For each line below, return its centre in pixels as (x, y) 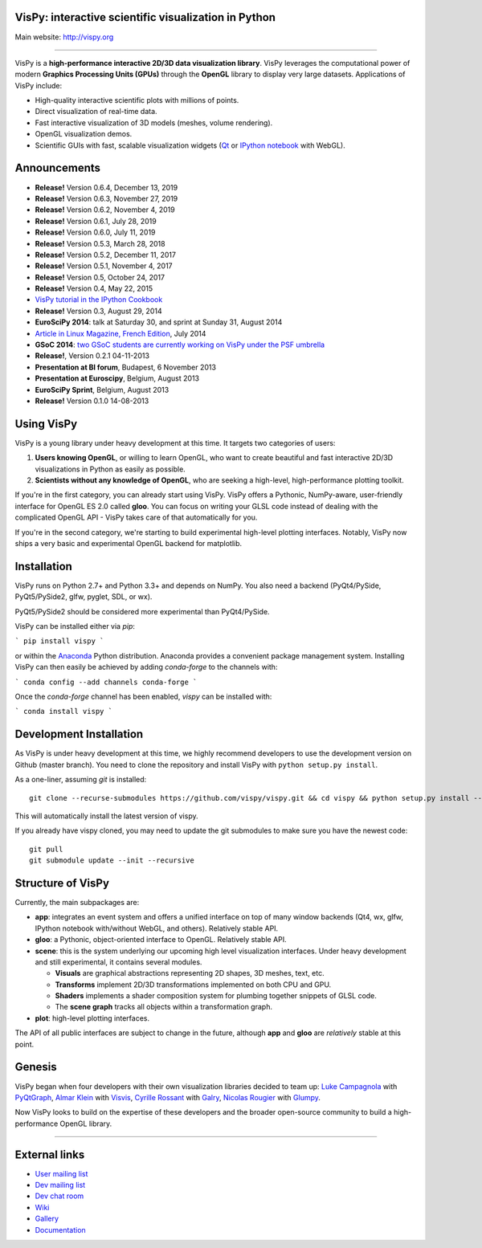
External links (50, 1154)
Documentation (60, 1230)
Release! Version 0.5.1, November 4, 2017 (104, 266)
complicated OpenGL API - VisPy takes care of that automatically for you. (136, 517)
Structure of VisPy (62, 883)
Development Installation (79, 734)
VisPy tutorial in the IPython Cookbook (99, 300)
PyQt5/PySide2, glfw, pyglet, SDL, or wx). (84, 597)
